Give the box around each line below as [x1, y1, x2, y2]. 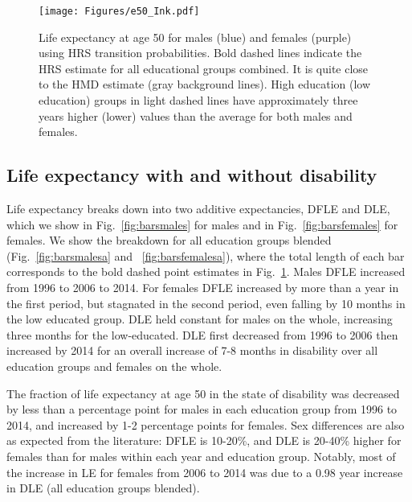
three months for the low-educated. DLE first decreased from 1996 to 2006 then [6, 326, 398, 343]
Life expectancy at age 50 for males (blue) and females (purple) [39, 28, 352, 45]
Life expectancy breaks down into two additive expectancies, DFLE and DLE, [6, 200, 390, 217]
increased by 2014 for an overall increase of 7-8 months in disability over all [6, 342, 378, 359]
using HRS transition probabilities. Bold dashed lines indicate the [39, 44, 362, 61]
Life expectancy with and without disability [6, 163, 377, 187]
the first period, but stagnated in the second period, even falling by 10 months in [6, 294, 406, 311]
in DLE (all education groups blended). [6, 479, 200, 496]
